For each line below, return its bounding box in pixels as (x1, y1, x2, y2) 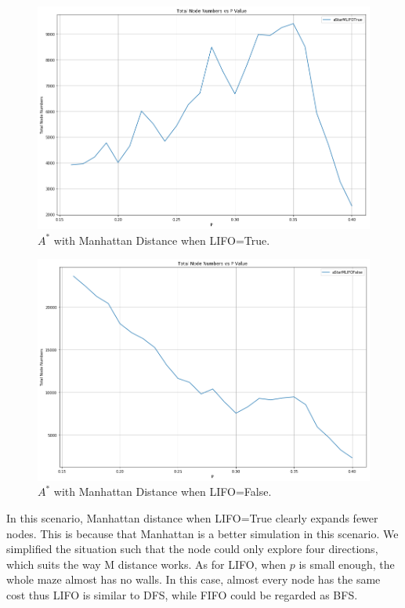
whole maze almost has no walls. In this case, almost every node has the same (6, 571, 381, 588)
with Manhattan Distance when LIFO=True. (53, 231, 270, 248)
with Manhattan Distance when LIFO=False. (53, 483, 272, 500)
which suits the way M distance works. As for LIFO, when (6, 555, 287, 572)
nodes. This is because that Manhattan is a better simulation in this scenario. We (6, 525, 399, 541)
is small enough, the (298, 555, 395, 572)
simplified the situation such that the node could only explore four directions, (6, 541, 378, 557)
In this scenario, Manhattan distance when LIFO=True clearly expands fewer (6, 509, 378, 526)
